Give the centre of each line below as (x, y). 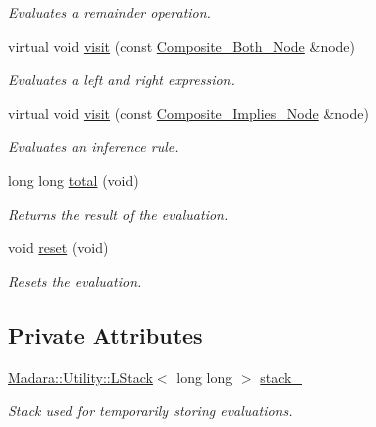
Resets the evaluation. (75, 280)
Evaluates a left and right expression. (121, 79)
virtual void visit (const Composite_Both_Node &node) (182, 45)
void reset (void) (58, 247)
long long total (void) (73, 179)
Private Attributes (105, 334)
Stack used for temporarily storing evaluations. (150, 410)
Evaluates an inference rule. (93, 146)
